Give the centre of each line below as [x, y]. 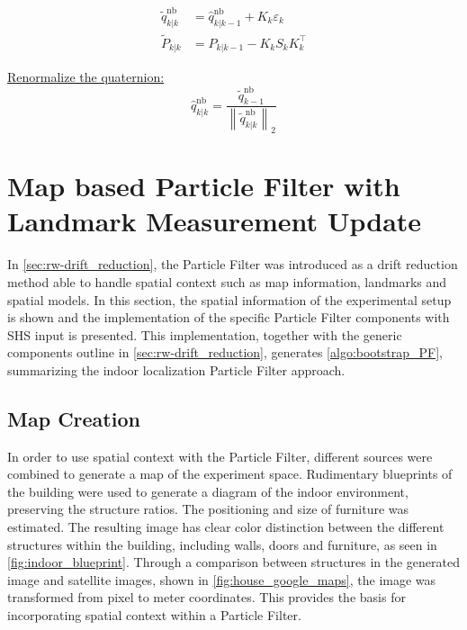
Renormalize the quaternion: [86, 77]
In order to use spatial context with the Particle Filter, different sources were [220, 456]
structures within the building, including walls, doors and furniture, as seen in [222, 544]
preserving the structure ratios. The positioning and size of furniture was [208, 509]
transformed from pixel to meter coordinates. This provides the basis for [207, 597]
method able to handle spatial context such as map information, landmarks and [227, 281]
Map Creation [74, 418]
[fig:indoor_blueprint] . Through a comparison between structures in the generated [234, 562]
